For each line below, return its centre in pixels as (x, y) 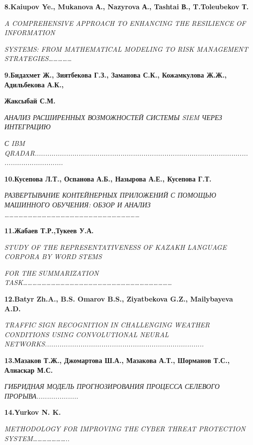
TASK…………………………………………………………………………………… (88, 282)
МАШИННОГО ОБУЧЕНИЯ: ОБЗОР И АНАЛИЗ (78, 204)
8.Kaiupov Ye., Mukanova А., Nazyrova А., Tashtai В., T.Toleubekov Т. (127, 6)
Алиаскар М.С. (29, 370)
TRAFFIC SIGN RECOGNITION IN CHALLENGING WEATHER (107, 325)
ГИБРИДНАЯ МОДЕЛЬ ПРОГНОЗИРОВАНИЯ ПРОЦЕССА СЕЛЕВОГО (112, 386)
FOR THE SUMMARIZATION (52, 273)
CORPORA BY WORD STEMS (53, 256)
